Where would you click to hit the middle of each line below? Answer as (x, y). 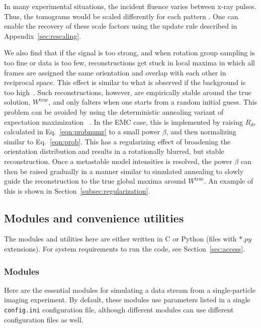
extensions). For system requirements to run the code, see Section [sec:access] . (124, 249)
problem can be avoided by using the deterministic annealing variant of (114, 111)
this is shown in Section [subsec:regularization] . (77, 190)
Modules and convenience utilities (94, 218)
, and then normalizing (201, 132)
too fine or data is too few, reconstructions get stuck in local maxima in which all (129, 62)
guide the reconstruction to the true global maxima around (95, 181)
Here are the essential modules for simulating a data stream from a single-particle (130, 290)
